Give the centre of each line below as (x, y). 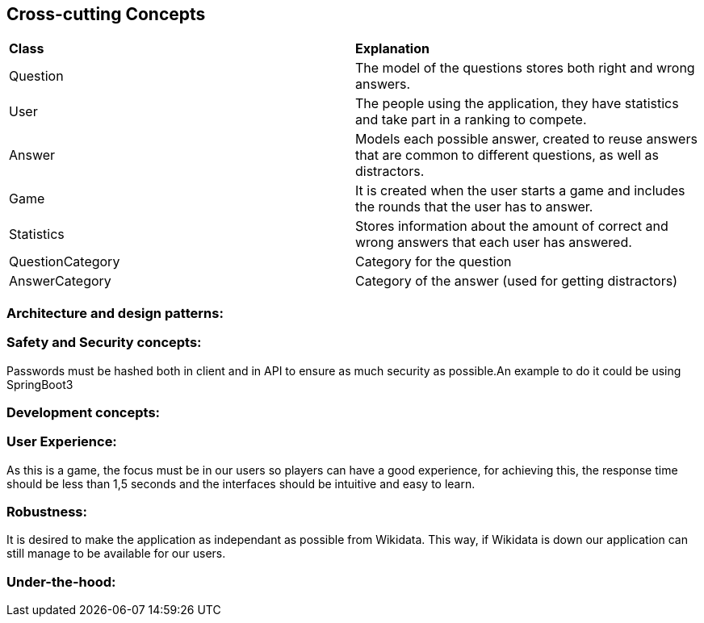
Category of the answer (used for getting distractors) (516, 281)
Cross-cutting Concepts (106, 14)
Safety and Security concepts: (104, 343)
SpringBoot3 (40, 384)
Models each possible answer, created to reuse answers (526, 139)
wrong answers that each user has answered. (494, 243)
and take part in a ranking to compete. (471, 120)
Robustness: (47, 512)
